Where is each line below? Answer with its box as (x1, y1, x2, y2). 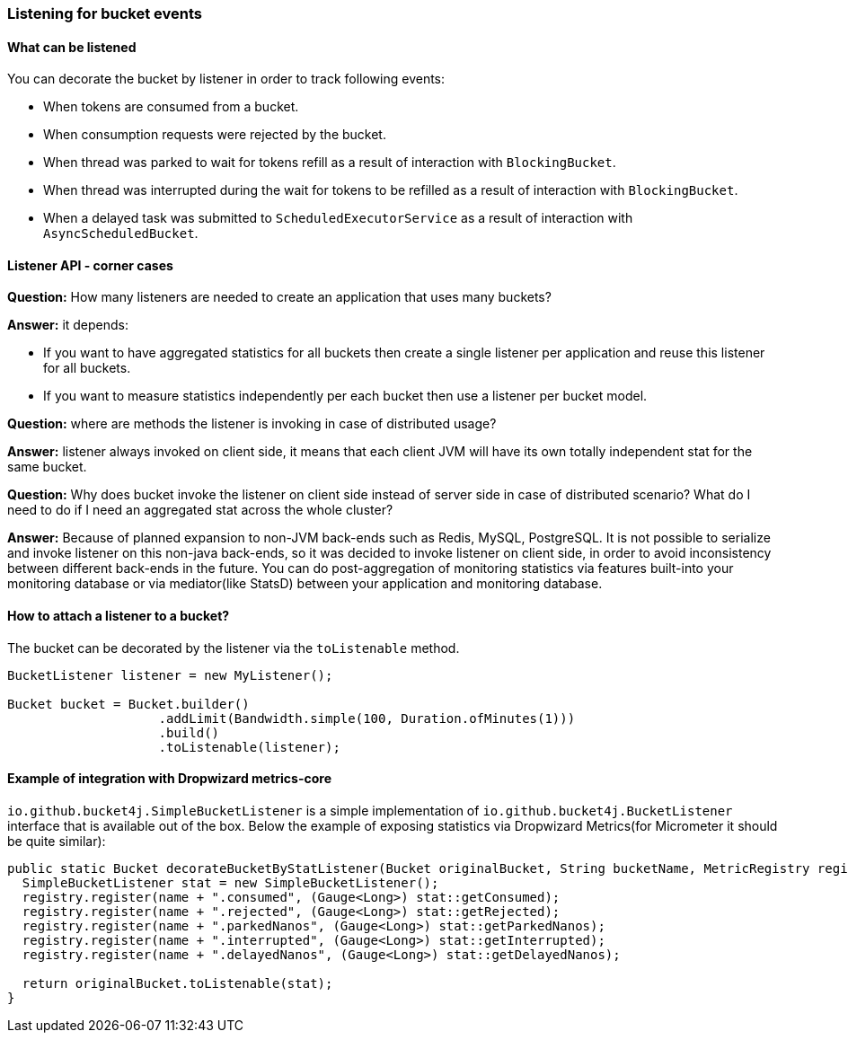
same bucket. (7, 459, 87, 475)
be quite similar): (7, 833, 106, 849)
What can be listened (7, 39, 137, 55)
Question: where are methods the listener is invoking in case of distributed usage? (7, 416, 497, 432)
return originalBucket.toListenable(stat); (22, 975, 333, 991)
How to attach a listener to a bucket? (7, 608, 230, 624)
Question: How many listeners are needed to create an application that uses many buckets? (7, 289, 552, 305)
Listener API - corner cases (7, 257, 173, 273)
